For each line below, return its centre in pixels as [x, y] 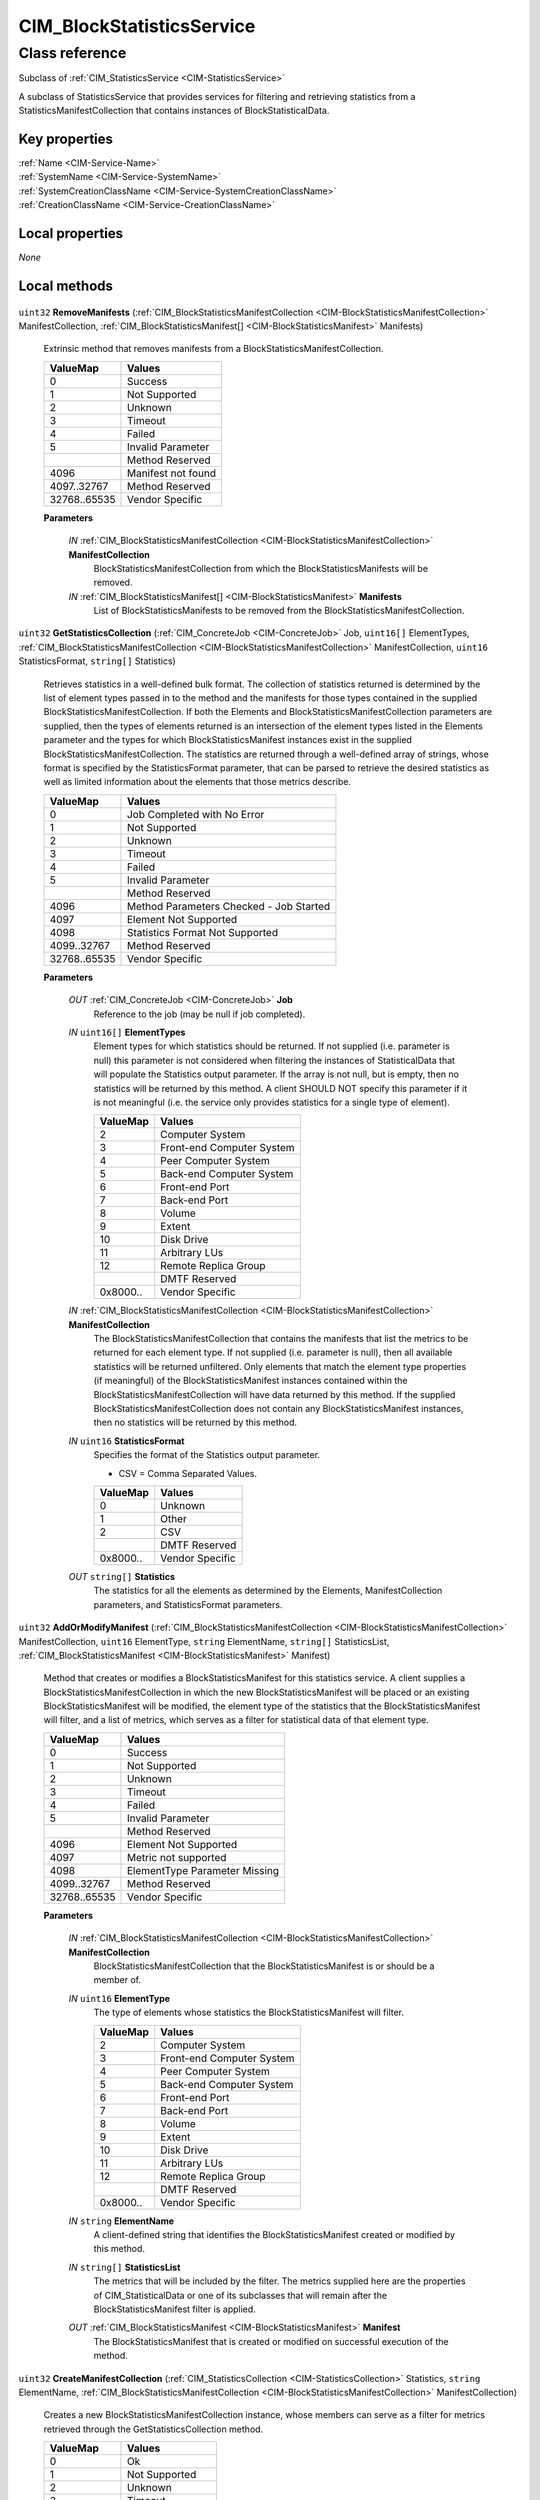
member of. [117, 1980]
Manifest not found [171, 473]
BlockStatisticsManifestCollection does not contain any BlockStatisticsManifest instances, [278, 1409]
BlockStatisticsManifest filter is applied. [175, 2309]
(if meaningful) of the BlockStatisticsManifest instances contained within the [250, 1381]
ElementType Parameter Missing [203, 1870]
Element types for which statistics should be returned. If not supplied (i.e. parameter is [271, 1046]
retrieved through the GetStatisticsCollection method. [153, 2429]
